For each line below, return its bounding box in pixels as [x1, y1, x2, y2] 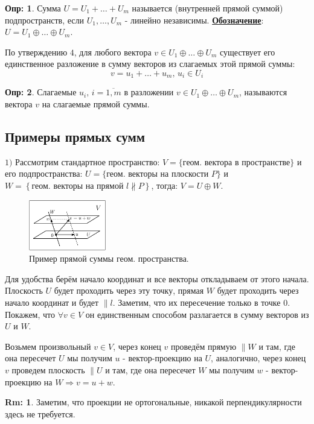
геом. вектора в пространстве [182, 158, 290, 167]
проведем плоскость [11, 364, 85, 376]
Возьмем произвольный [5, 340, 91, 352]
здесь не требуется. [5, 407, 75, 420]
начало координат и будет [5, 296, 99, 309]
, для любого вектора [74, 45, 152, 58]
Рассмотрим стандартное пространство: [15, 155, 160, 168]
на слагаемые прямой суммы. [42, 98, 150, 110]
